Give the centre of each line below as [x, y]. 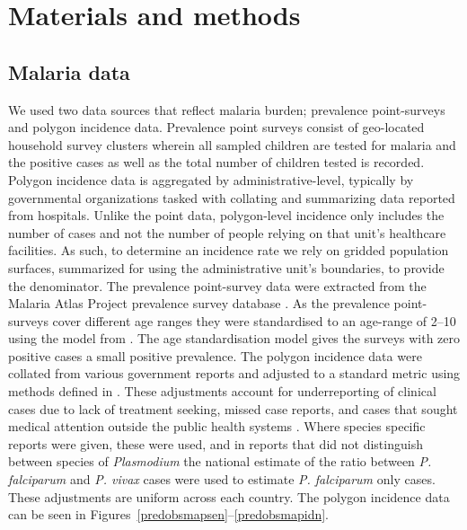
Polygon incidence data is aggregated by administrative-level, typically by [211, 179]
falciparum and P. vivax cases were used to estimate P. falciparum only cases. [222, 479]
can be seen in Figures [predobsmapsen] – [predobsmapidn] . [168, 514]
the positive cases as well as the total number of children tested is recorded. [216, 162]
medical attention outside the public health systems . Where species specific [217, 426]
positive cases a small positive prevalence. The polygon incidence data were [215, 355]
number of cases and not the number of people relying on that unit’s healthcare [227, 232]
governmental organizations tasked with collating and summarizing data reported [232, 197]
